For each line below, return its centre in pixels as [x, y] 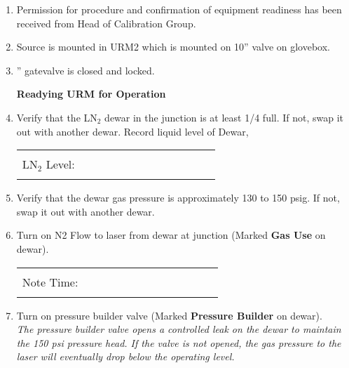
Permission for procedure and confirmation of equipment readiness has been [179, 9]
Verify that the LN [57, 117]
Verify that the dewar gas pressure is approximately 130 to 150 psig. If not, [178, 198]
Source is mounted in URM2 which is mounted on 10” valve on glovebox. [173, 47]
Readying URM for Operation [91, 94]
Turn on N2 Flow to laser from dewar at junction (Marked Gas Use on [171, 235]
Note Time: [50, 282]
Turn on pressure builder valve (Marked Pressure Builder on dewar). [169, 315]
